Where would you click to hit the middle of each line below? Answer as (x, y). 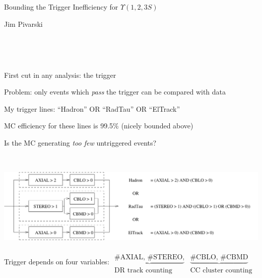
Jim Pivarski (23, 24)
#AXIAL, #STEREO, (150, 258)
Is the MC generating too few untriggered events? (80, 142)
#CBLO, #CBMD (219, 258)
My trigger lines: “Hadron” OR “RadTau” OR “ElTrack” (92, 108)
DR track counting (143, 271)
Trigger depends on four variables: (57, 262)
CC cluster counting (221, 271)
